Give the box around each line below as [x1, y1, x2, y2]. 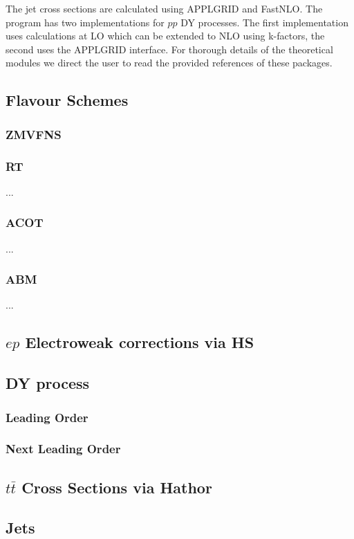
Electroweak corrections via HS [25, 331, 254, 353]
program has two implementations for [6, 15, 165, 29]
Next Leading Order [6, 440, 121, 457]
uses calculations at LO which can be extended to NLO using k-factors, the [6, 28, 325, 43]
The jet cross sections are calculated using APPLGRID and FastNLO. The [6, 1, 323, 15]
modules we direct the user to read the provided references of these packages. [6, 55, 333, 70]
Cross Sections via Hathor [21, 476, 212, 497]
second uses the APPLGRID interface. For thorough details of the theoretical [6, 42, 333, 56]
